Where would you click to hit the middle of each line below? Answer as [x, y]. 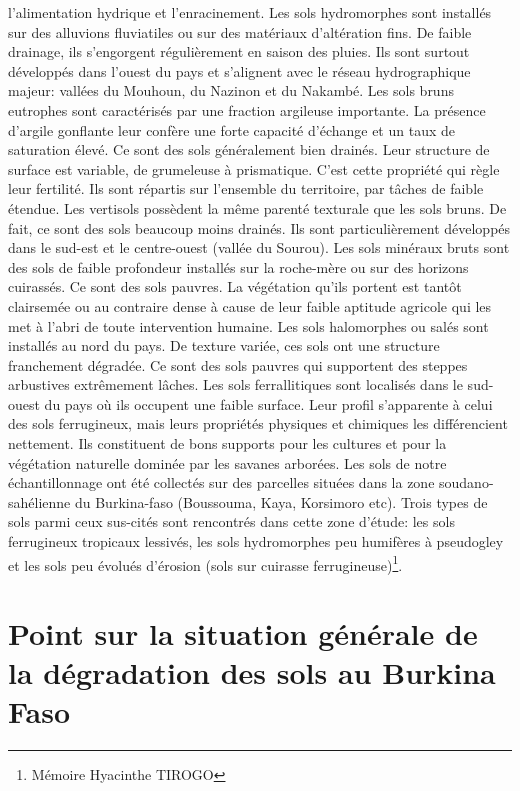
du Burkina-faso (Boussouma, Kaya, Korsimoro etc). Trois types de [281, 501]
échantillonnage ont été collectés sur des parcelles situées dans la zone [221, 482]
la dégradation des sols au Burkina [252, 672]
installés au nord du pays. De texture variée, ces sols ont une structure [224, 345]
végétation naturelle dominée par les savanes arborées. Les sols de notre [227, 462]
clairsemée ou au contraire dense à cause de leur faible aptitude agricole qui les [250, 305]
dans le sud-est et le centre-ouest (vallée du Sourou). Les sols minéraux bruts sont [259, 247]
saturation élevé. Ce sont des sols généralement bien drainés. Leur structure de [249, 149]
